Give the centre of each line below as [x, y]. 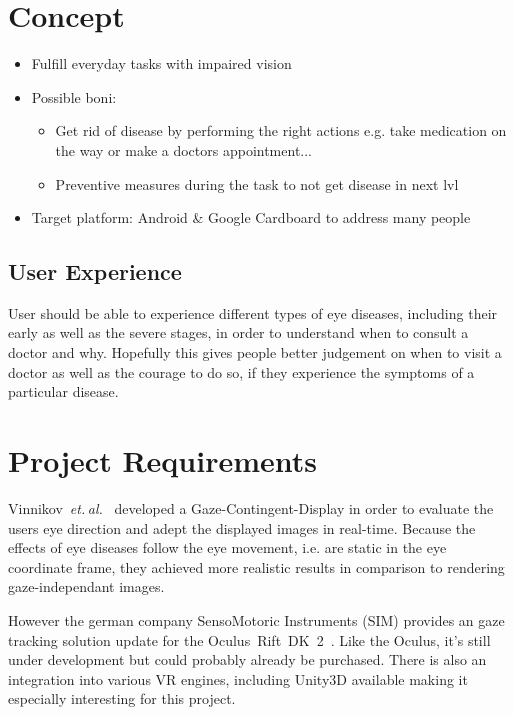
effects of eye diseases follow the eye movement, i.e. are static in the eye [227, 547]
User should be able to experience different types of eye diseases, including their [253, 312]
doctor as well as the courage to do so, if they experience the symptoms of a [241, 371]
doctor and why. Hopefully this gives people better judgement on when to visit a [255, 352]
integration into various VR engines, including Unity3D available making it [238, 678]
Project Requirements [162, 460]
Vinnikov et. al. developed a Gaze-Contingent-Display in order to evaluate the [251, 507]
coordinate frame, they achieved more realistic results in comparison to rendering [256, 566]
